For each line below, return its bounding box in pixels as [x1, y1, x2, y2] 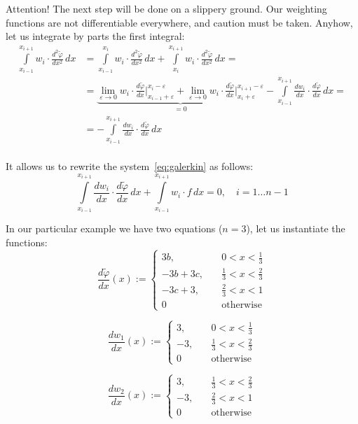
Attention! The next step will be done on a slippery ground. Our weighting [6, 1, 327, 15]
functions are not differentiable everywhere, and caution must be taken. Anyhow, [6, 15, 353, 29]
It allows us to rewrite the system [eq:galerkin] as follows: [6, 159, 254, 174]
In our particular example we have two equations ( [6, 221, 223, 236]
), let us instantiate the [246, 221, 345, 236]
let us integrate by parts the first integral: [6, 29, 185, 43]
